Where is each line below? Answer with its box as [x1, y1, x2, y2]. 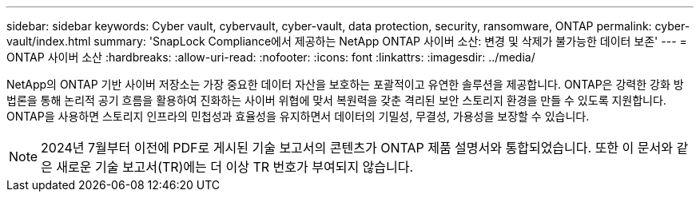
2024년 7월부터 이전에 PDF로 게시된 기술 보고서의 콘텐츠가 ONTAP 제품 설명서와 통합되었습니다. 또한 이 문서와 [41, 140, 673, 156]
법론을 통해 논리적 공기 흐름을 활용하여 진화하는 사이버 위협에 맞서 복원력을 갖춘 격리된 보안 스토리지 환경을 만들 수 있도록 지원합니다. [6, 93, 666, 107]
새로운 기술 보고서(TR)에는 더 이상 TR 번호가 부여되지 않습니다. [56, 159, 414, 175]
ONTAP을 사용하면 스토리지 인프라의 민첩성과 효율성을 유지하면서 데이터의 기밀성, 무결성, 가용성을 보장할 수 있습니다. [6, 109, 590, 123]
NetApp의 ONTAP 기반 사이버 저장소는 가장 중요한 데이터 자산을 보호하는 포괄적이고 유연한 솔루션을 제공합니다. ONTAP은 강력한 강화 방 [6, 77, 684, 91]
